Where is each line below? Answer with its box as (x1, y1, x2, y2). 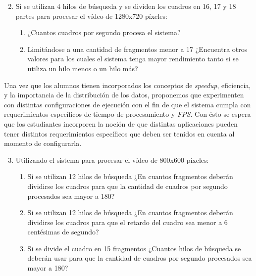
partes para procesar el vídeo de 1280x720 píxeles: (15, 10, 167, 21)
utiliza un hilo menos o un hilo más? (27, 63, 138, 73)
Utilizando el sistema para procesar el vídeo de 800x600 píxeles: (15, 154, 209, 165)
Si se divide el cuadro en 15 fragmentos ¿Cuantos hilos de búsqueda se (27, 243, 241, 253)
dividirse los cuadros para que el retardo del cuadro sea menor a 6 (27, 217, 228, 227)
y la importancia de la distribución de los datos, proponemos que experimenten (4, 90, 244, 100)
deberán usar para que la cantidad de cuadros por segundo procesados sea (27, 253, 252, 263)
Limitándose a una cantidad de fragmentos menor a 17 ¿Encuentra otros (27, 44, 248, 54)
